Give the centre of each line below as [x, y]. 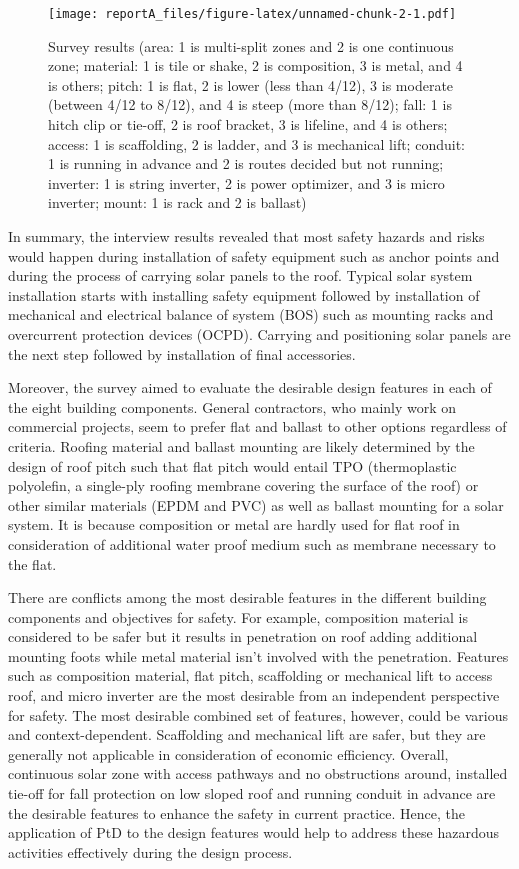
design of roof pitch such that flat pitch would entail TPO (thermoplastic [232, 465]
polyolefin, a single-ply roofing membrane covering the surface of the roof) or [243, 485]
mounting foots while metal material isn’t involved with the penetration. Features [258, 655]
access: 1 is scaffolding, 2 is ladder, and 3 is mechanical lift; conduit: [256, 143]
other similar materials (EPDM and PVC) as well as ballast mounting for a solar [256, 504]
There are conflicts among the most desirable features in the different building [247, 597]
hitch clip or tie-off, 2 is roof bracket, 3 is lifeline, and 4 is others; [248, 124]
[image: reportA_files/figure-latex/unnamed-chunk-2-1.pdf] [252, 14]
